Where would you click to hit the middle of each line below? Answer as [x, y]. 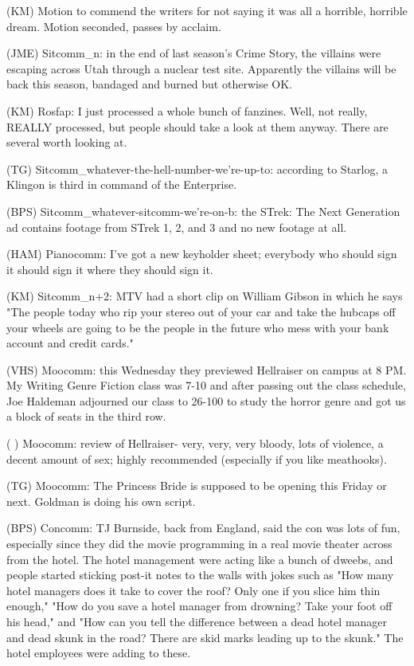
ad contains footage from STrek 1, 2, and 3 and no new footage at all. [177, 227]
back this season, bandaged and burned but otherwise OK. [149, 84]
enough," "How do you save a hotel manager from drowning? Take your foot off [199, 606]
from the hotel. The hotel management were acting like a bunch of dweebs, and [200, 559]
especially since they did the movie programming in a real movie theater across [199, 544]
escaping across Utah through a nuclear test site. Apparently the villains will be [201, 68]
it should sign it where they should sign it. [110, 269]
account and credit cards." [70, 343]
